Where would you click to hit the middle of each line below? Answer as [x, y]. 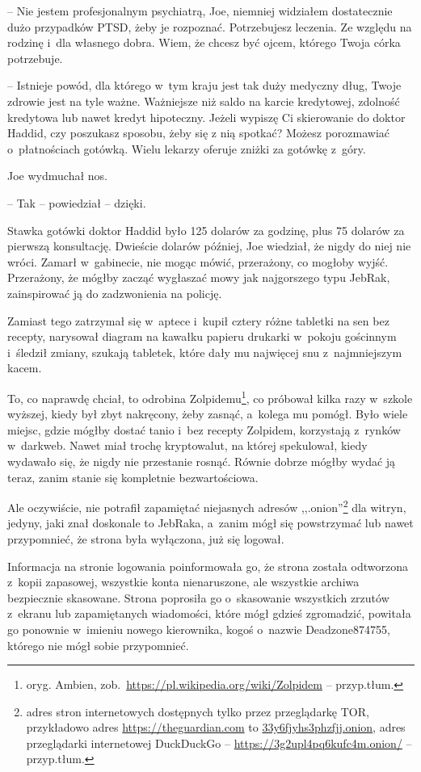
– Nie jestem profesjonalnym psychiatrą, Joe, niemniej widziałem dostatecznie [200, 10]
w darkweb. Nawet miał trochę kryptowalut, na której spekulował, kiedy [187, 445]
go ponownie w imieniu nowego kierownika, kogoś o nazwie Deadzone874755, [199, 629]
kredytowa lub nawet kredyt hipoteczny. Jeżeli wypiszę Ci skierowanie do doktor [206, 117]
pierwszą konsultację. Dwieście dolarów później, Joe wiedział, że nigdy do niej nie [209, 246]
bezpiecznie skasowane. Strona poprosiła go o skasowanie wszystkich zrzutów [198, 597]
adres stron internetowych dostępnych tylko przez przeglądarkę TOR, [198, 711]
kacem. [25, 368]
